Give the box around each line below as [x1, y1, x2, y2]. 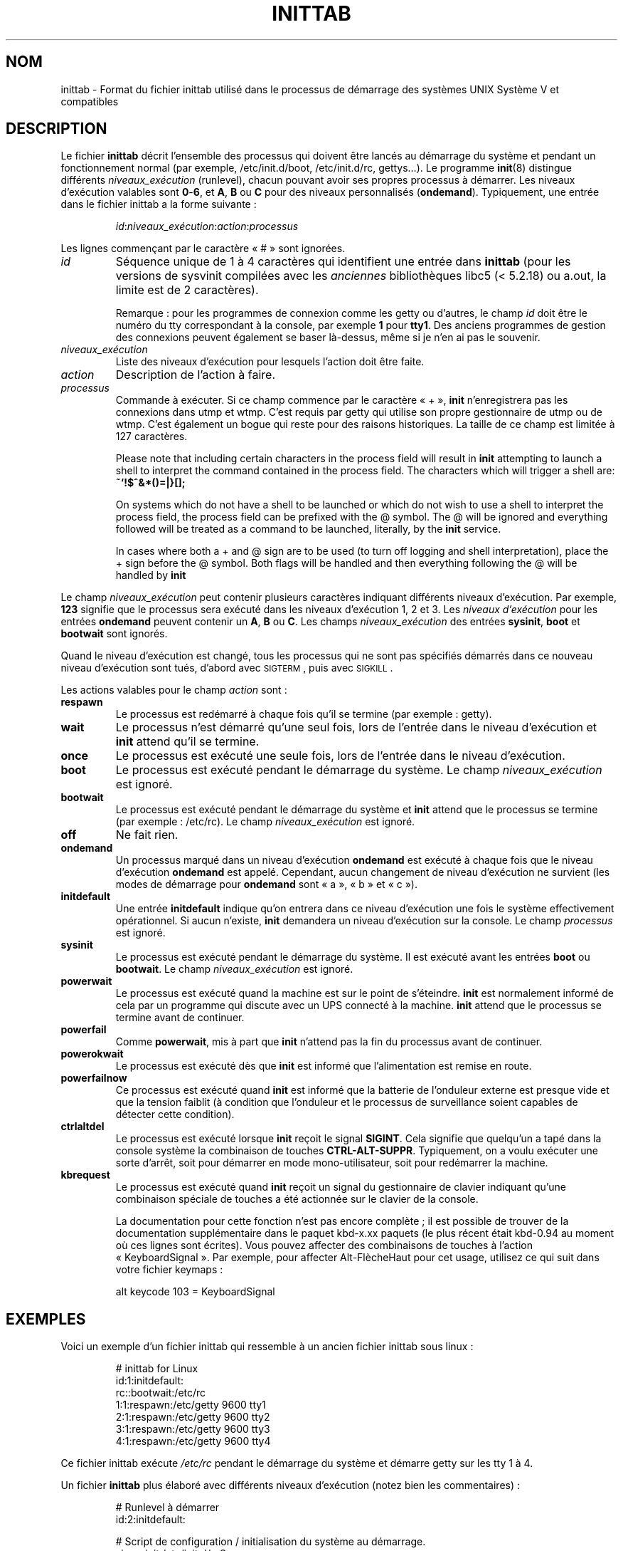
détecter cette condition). [115, 1108, 235, 1121]
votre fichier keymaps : [115, 1263, 223, 1276]
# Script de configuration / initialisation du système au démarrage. [115, 1535, 426, 1548]
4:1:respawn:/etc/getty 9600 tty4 [115, 1435, 271, 1448]
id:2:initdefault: [115, 1513, 186, 1526]
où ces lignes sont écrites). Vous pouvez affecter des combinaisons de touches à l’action [115, 1239, 533, 1252]
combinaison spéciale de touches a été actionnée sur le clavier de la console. [115, 1193, 479, 1206]
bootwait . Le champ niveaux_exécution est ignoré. [115, 963, 353, 976]
